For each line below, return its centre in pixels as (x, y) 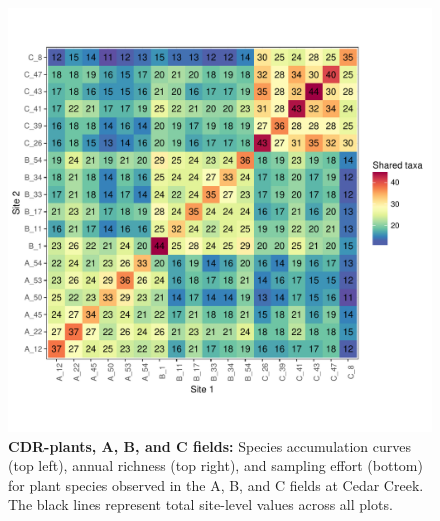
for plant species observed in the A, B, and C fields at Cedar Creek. (216, 484)
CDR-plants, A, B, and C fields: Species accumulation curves (210, 445)
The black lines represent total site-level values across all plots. (200, 504)
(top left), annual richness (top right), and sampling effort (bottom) (215, 465)
